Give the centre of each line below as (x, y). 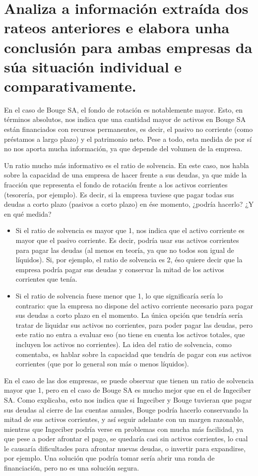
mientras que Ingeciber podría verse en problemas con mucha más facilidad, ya (124, 429)
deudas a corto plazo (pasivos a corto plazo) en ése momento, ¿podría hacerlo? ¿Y (129, 204)
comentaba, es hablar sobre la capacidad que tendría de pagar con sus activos (133, 354)
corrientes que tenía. (46, 279)
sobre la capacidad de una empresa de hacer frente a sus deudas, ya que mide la (126, 175)
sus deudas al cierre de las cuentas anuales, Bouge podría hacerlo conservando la (126, 409)
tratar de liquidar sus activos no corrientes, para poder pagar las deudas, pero (134, 325)
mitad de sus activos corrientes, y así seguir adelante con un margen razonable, (124, 419)
